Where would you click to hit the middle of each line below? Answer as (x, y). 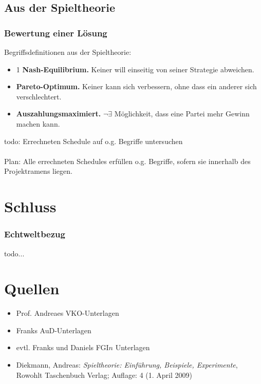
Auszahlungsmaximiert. (59, 114)
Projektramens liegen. (38, 171)
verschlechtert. (39, 96)
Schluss (30, 206)
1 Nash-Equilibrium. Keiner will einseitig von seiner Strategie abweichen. (135, 69)
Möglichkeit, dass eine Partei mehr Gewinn (182, 114)
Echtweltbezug (35, 234)
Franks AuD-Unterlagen (54, 330)
